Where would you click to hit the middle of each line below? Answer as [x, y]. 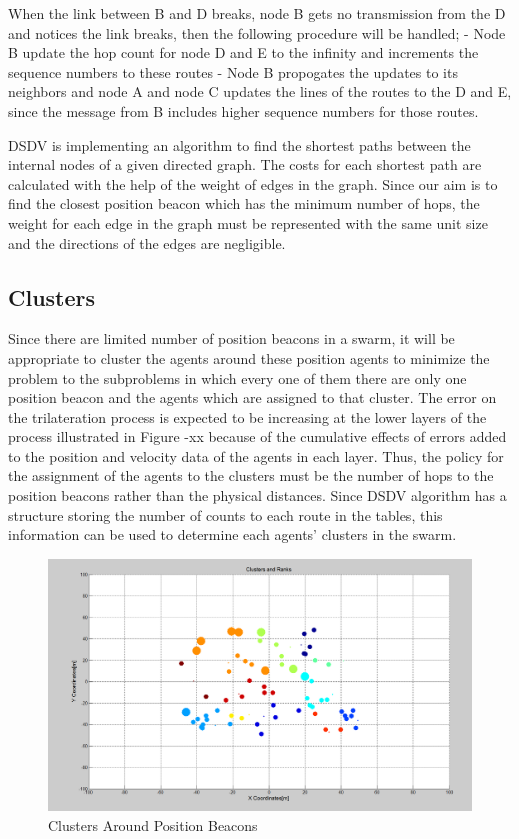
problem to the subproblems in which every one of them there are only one [237, 377]
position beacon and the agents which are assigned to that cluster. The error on [252, 397]
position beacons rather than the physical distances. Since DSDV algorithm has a [257, 495]
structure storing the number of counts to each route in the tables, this [225, 514]
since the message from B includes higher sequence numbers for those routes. [243, 110]
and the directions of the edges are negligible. [147, 242]
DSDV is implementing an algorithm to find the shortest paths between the [239, 144]
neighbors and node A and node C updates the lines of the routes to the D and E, [260, 91]
